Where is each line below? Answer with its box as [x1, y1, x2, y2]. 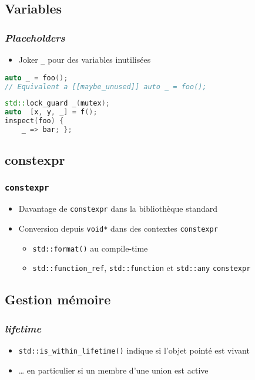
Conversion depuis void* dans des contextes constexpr [18, 222, 218, 235]
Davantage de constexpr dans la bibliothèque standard [18, 202, 218, 215]
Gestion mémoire [5, 290, 111, 308]
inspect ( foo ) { [5, 117, 64, 125]
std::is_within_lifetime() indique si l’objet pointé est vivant [18, 344, 250, 357]
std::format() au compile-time [32, 242, 148, 254]
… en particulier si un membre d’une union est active [18, 364, 209, 376]
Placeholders [5, 30, 65, 45]
